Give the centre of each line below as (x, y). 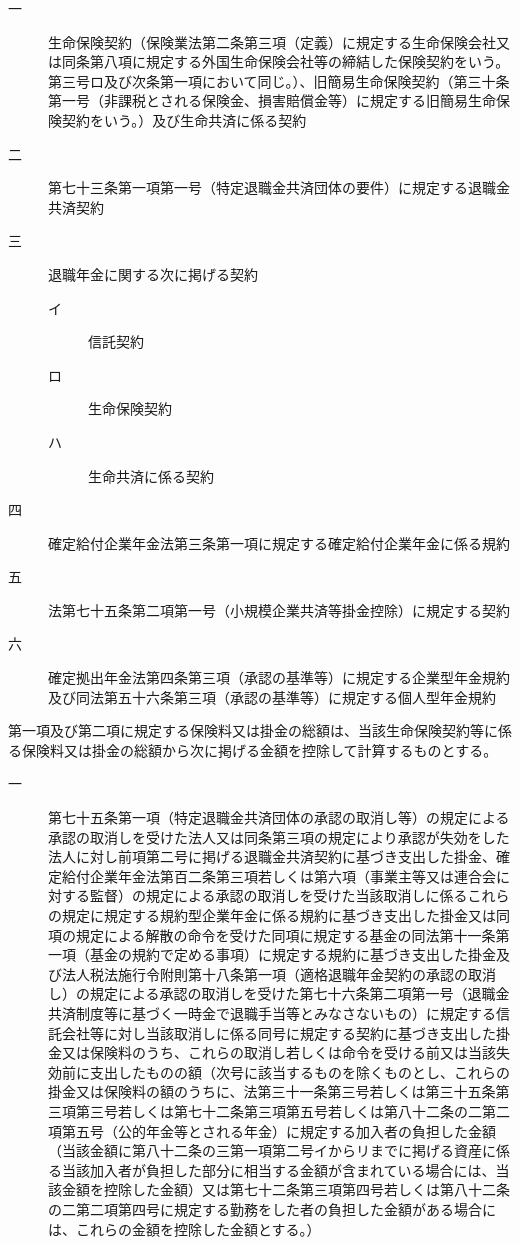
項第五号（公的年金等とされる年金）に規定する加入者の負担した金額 (272, 1130)
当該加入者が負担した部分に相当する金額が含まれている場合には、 (278, 1169)
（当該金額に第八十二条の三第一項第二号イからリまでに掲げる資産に (272, 1150)
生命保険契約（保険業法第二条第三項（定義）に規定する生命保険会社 (272, 41)
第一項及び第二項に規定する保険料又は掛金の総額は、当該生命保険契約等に (253, 730)
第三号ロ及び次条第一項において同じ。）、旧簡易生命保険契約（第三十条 (279, 80)
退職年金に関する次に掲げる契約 (153, 273)
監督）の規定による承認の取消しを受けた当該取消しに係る (278, 895)
